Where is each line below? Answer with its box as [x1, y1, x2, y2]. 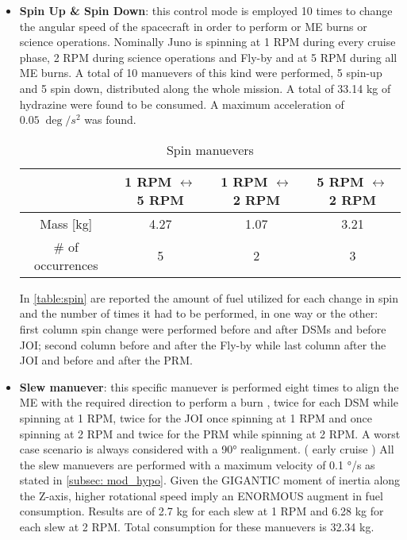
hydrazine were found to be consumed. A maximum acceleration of [19, 95, 344, 112]
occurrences [33, 255, 98, 274]
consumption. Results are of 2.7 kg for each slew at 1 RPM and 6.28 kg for [19, 503, 384, 519]
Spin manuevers [166, 140, 254, 159]
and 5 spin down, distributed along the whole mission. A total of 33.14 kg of [19, 79, 391, 96]
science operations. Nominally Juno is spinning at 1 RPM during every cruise [19, 33, 396, 50]
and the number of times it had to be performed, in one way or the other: [19, 305, 378, 322]
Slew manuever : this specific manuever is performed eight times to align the [19, 378, 399, 395]
